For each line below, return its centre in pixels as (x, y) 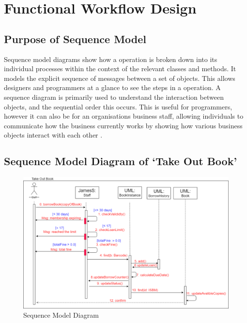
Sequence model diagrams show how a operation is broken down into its (111, 59)
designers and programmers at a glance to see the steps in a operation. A (112, 87)
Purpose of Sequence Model (75, 38)
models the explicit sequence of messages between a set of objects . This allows (120, 78)
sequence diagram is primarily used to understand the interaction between (114, 97)
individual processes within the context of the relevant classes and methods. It (120, 69)
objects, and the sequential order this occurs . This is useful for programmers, (118, 106)
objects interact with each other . (53, 135)
